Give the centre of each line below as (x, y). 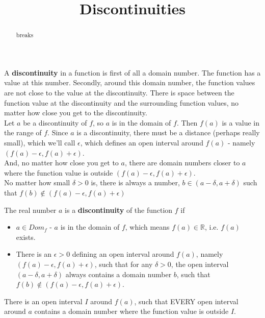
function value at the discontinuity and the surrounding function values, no (122, 102)
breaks (25, 35)
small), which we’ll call (40, 142)
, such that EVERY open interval (186, 301)
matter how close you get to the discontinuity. (76, 113)
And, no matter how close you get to (61, 163)
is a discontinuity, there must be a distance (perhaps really (168, 132)
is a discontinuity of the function (119, 210)
